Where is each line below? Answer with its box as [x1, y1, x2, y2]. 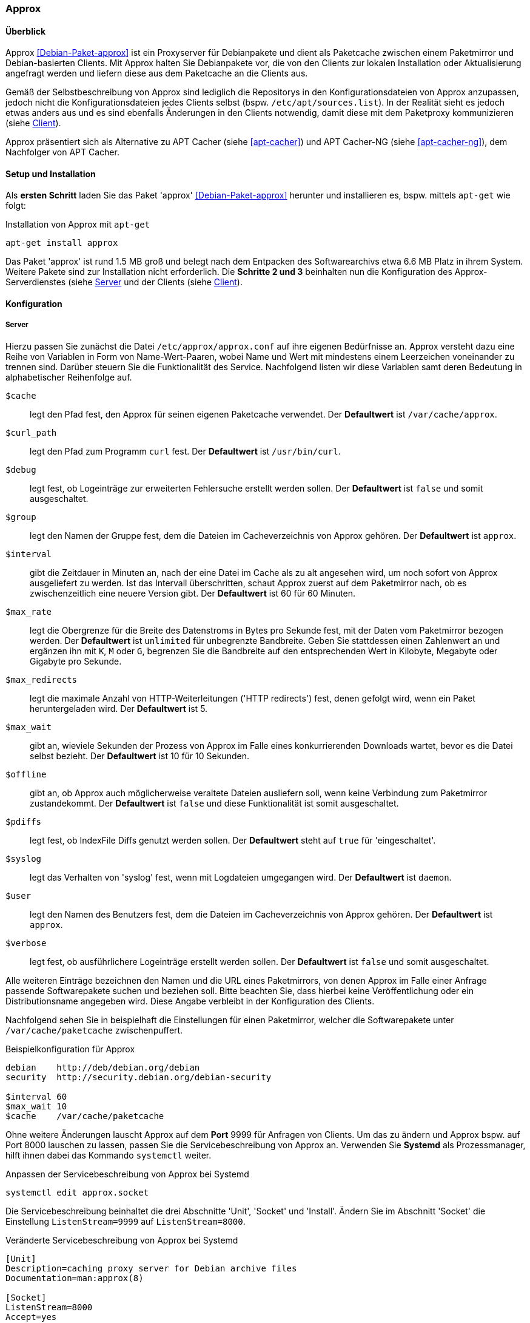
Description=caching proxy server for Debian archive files [5, 1263, 297, 1273]
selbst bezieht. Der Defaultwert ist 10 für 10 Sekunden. [30, 750, 249, 761]
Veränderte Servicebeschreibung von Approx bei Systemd [5, 1234, 238, 1245]
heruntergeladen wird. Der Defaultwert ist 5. [30, 703, 208, 714]
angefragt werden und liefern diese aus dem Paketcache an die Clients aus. [5, 68, 308, 79]
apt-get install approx [5, 238, 118, 248]
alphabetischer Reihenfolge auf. [5, 371, 132, 382]
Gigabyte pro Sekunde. [30, 655, 122, 666]
